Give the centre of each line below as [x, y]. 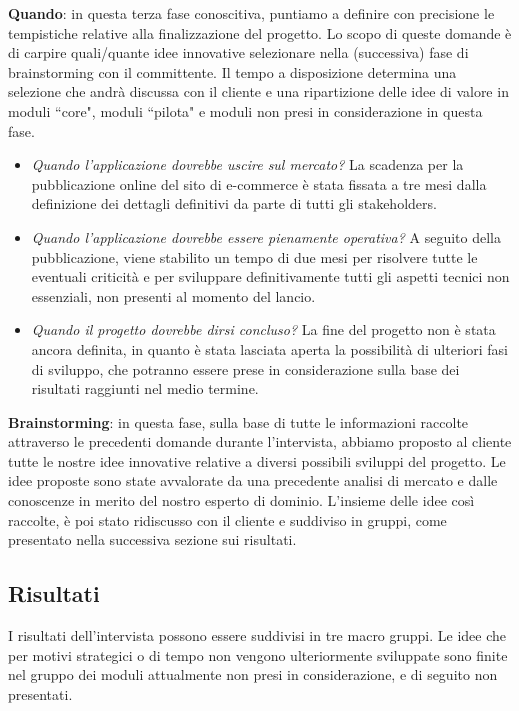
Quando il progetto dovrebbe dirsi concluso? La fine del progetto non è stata [263, 329]
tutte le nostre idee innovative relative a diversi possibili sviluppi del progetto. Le [257, 460]
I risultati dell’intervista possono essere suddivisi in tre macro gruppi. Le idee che [257, 635]
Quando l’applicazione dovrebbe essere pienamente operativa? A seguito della [266, 236]
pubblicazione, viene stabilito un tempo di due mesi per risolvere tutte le [254, 256]
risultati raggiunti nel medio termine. [145, 388]
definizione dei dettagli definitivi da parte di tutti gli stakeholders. [234, 203]
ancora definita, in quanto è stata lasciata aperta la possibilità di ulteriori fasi [269, 348]
